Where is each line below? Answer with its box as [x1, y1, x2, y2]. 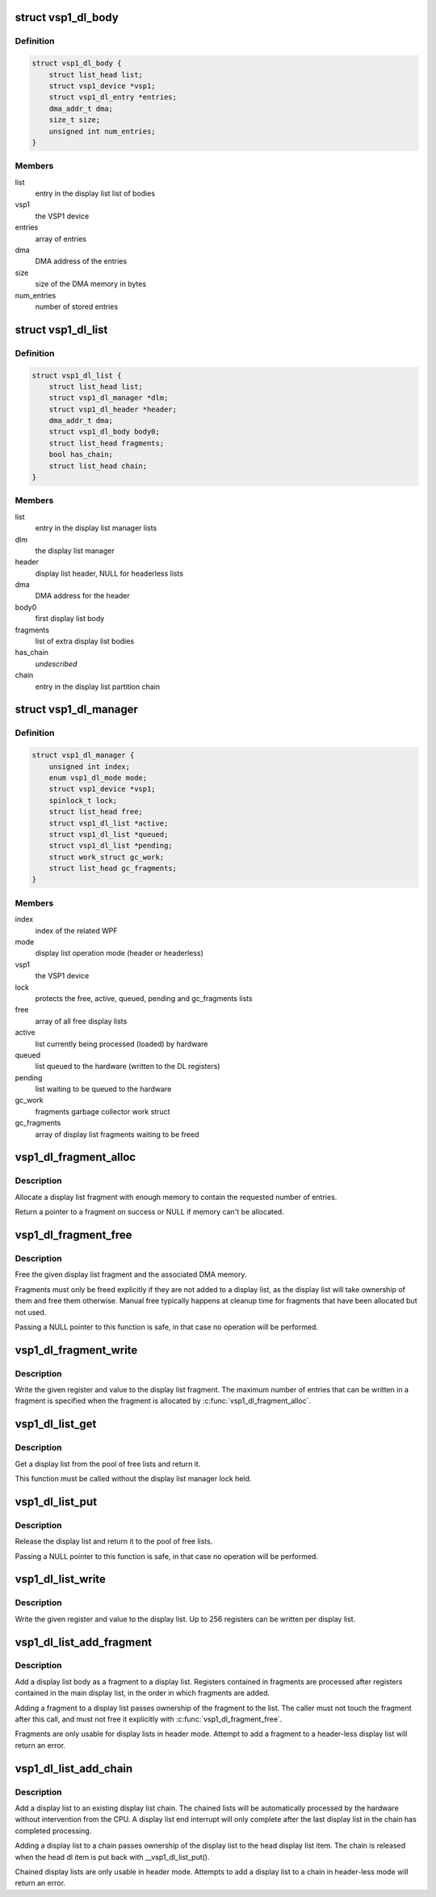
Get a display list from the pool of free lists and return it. [15, 1459, 201, 1468]
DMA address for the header [35, 591, 131, 601]
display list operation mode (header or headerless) [35, 948, 203, 958]
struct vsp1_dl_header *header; [48, 404, 178, 414]
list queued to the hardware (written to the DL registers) [35, 1062, 220, 1071]
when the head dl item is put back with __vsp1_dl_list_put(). [15, 1852, 210, 1861]
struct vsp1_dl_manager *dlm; [48, 393, 169, 403]
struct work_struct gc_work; [48, 852, 165, 861]
